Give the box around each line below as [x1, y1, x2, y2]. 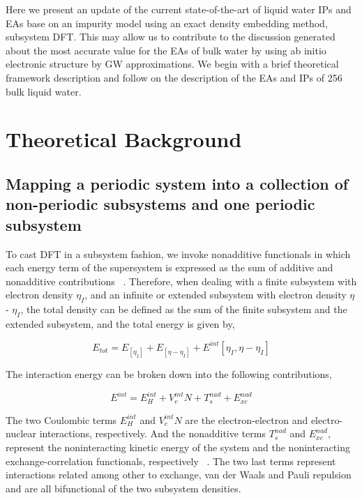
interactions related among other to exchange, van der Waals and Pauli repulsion [6, 467, 352, 482]
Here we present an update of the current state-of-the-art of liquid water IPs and [6, 2, 352, 16]
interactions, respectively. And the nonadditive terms [39, 426, 266, 441]
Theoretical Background [6, 125, 242, 153]
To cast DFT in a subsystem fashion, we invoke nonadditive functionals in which [6, 246, 351, 261]
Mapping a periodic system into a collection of [6, 172, 349, 194]
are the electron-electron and [185, 412, 308, 427]
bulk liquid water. [6, 84, 82, 98]
